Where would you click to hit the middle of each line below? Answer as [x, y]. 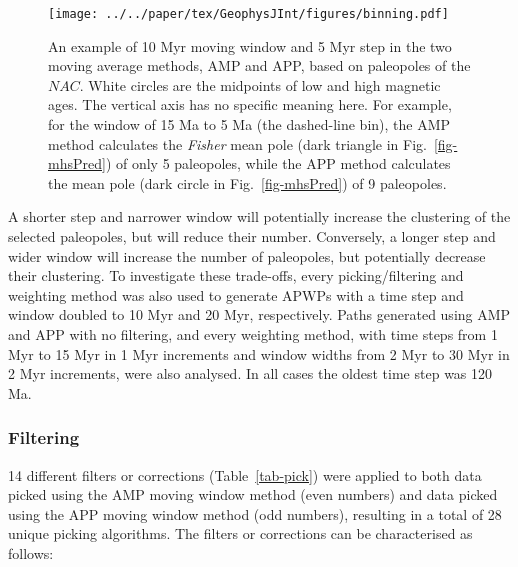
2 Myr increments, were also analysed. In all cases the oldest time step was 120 [250, 373]
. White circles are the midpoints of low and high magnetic [260, 84]
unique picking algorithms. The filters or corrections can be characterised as [240, 533]
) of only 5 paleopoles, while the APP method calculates [278, 163]
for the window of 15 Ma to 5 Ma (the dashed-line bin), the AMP [249, 124]
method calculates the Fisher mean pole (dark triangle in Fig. [237, 143]
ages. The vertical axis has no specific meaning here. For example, [250, 104]
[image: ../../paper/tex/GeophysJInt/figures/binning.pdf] [248, 14]
